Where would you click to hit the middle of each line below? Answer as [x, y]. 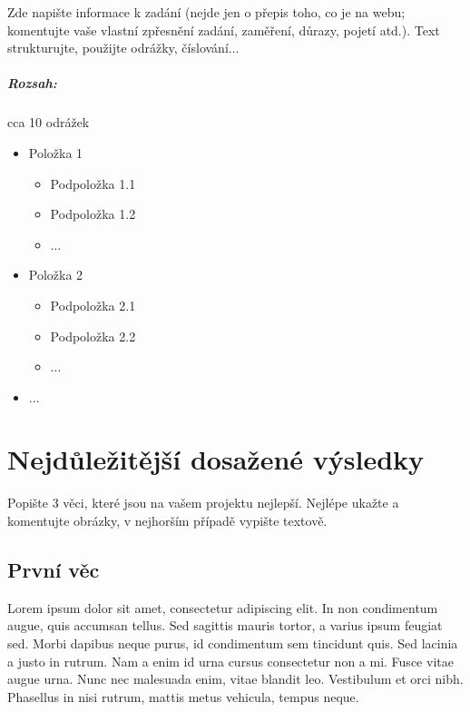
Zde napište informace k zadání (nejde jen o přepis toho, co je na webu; [206, 12]
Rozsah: [32, 83]
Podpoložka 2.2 [93, 336]
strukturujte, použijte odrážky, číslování [118, 48]
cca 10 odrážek [49, 122]
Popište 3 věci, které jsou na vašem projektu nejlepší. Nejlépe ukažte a [203, 503]
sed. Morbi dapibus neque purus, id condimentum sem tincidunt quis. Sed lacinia [233, 643]
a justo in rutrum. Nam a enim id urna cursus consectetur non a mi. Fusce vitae [230, 661]
